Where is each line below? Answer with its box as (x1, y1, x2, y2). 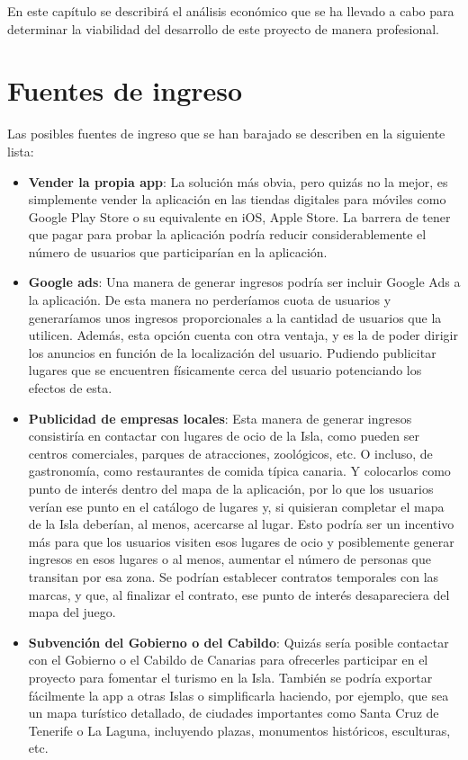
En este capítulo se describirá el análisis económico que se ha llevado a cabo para (7, 2, 454, 20)
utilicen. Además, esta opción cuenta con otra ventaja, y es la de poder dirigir (28, 326, 458, 344)
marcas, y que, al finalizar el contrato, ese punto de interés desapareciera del (28, 585, 450, 604)
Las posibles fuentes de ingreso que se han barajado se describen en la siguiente (7, 124, 445, 143)
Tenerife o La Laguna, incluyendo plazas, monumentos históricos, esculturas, (28, 720, 451, 739)
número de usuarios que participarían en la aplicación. (28, 242, 328, 261)
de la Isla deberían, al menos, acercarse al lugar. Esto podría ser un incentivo (28, 514, 454, 533)
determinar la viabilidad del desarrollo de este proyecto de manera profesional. (7, 19, 440, 38)
